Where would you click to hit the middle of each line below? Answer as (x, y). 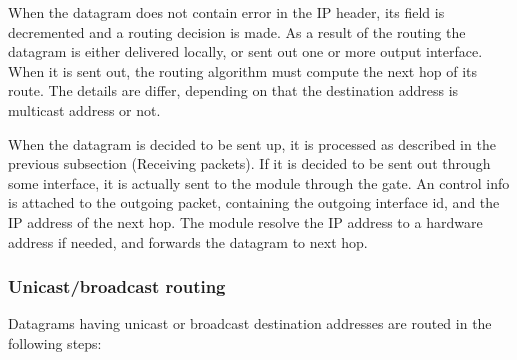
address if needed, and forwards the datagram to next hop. (188, 241)
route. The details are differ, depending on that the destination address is (233, 90)
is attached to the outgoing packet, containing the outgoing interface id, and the (254, 202)
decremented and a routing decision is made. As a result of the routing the (237, 31)
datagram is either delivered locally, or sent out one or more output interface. (245, 51)
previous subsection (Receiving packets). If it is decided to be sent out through (249, 163)
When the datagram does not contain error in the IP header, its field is (226, 12)
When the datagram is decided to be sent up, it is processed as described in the (252, 143)
